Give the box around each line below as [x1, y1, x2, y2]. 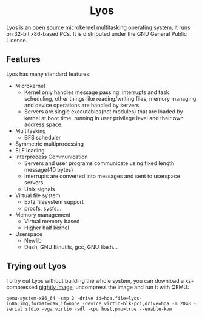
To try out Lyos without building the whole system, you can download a [6, 277, 184, 284]
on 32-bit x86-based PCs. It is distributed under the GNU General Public [6, 30, 187, 37]
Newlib [24, 237, 42, 244]
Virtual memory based [24, 217, 80, 225]
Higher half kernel [24, 224, 70, 231]
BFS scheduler [24, 134, 61, 141]
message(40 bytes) [24, 166, 73, 173]
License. [6, 36, 28, 44]
